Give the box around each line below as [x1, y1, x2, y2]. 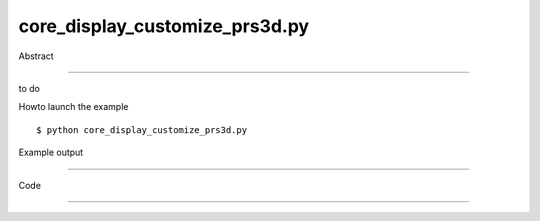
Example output [18, 146, 84, 159]
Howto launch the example [18, 101, 129, 113]
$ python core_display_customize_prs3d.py [36, 124, 248, 135]
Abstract [18, 50, 54, 62]
